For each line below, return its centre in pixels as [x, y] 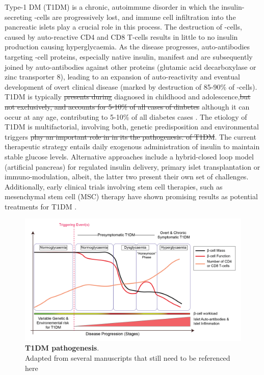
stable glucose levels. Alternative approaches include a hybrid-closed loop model [129, 156]
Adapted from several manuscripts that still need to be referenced [128, 357]
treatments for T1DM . [41, 206]
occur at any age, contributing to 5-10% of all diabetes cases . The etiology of [126, 116]
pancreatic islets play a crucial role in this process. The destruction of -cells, [123, 27]
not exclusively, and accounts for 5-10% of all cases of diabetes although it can [127, 106]
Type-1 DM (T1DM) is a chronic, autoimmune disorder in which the [112, 7]
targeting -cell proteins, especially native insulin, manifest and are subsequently [129, 56]
